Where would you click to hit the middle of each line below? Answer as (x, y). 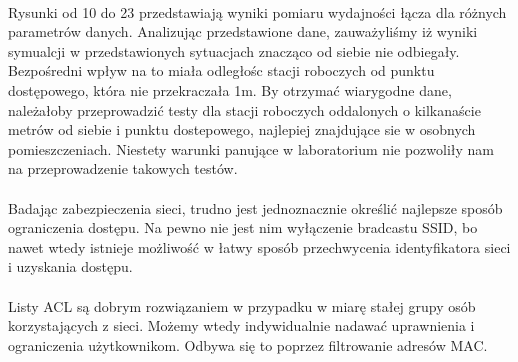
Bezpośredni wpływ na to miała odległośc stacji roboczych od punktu (221, 70)
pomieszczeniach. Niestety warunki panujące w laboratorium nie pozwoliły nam (251, 148)
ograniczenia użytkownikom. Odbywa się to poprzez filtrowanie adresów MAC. (248, 344)
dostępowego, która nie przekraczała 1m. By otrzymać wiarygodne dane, (230, 89)
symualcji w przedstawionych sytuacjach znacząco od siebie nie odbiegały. (234, 50)
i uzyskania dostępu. (70, 266)
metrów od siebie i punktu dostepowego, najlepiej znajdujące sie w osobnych (242, 129)
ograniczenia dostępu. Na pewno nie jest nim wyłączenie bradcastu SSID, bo (243, 227)
